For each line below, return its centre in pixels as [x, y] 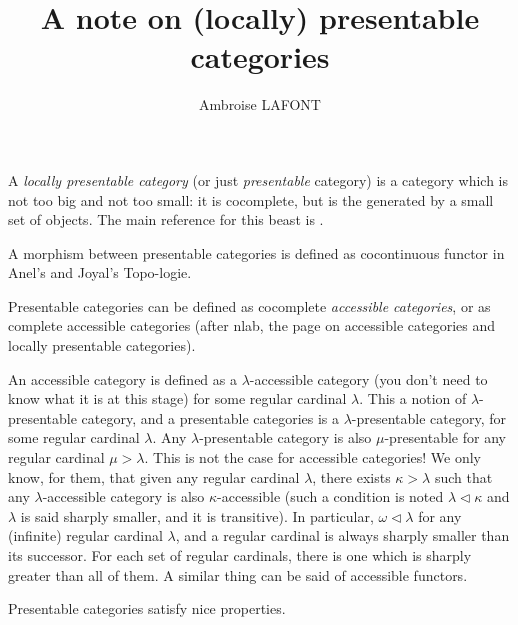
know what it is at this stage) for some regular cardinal [177, 398]
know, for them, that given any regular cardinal [154, 476]
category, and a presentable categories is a [210, 417]
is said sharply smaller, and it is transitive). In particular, [197, 515]
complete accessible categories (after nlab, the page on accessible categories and [251, 325]
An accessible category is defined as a [122, 378]
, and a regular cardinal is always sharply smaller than [342, 535]
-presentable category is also [285, 437]
